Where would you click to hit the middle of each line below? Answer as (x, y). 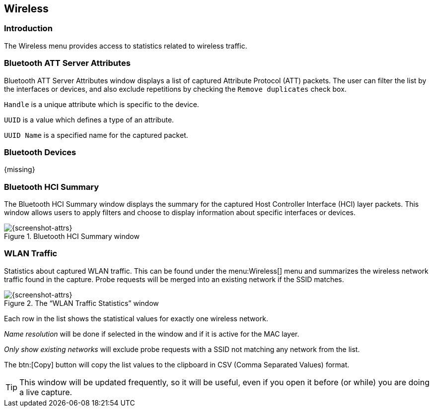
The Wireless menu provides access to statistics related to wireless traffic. (126, 46)
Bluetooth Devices (40, 152)
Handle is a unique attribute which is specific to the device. (102, 104)
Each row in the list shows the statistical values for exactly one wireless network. (136, 318)
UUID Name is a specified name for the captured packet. (96, 135)
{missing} (20, 170)
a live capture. (46, 392)
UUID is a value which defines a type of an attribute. (89, 119)
